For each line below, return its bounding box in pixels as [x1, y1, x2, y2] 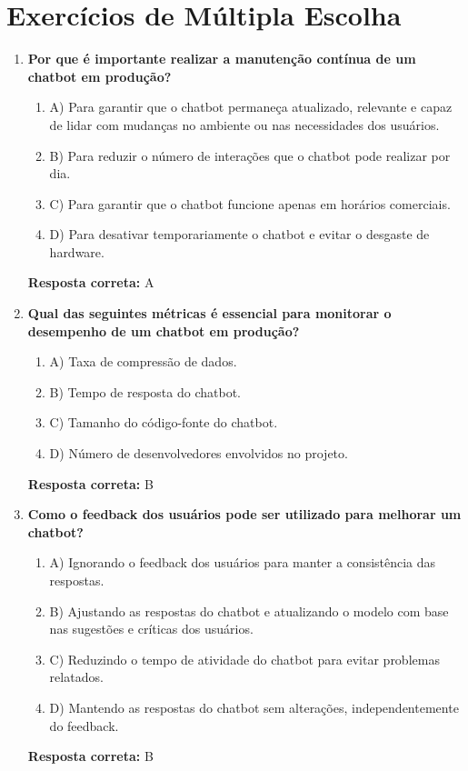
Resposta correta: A [27, 273, 154, 292]
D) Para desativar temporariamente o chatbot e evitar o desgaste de [49, 225, 430, 244]
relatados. [49, 667, 104, 686]
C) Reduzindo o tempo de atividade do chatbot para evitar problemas [49, 649, 440, 668]
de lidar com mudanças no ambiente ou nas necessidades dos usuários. [49, 115, 440, 134]
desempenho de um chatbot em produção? [27, 321, 300, 340]
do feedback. [49, 716, 119, 735]
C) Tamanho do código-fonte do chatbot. [49, 413, 278, 432]
